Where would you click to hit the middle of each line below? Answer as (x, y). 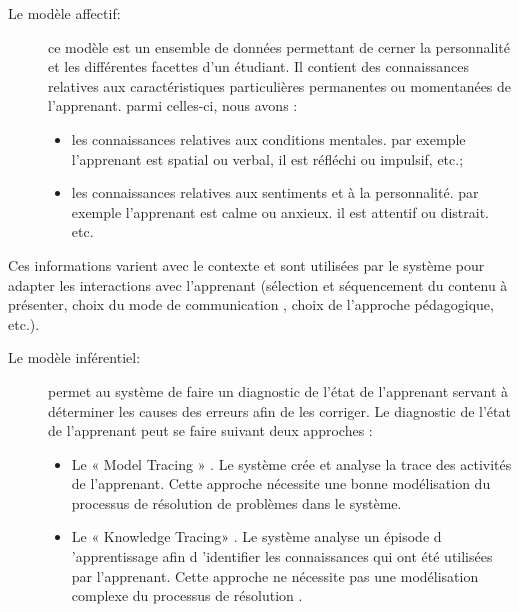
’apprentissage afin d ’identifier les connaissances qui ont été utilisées (282, 556)
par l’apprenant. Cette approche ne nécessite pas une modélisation (275, 575)
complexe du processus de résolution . (187, 595)
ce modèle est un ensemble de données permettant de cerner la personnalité (279, 46)
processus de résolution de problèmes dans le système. (236, 502)
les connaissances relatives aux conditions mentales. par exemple (268, 138)
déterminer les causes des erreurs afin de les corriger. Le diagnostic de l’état (279, 410)
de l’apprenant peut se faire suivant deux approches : (210, 430)
